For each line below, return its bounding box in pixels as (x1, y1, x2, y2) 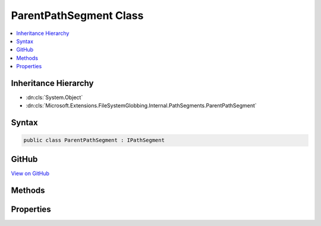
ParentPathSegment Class (11, 9, 144, 22)
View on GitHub (11, 170, 50, 177)
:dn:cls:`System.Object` (26, 94, 83, 101)
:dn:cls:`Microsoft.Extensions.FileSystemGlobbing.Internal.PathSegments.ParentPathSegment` (26, 102, 257, 109)
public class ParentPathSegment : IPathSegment (23, 137, 165, 144)
